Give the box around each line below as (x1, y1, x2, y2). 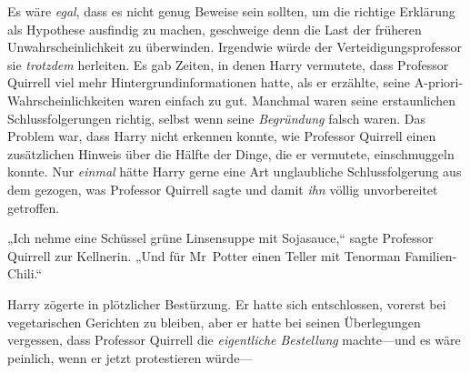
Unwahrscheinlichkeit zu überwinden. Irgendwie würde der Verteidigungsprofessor (7, 37, 462, 56)
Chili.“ (7, 264, 43, 283)
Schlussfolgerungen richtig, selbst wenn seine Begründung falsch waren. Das (7, 108, 426, 127)
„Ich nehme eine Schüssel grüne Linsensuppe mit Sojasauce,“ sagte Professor (7, 228, 434, 247)
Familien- (405, 246, 457, 265)
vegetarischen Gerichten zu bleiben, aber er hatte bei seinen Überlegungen (7, 312, 421, 331)
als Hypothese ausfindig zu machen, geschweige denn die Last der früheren (7, 19, 422, 38)
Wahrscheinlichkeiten (7, 90, 125, 109)
